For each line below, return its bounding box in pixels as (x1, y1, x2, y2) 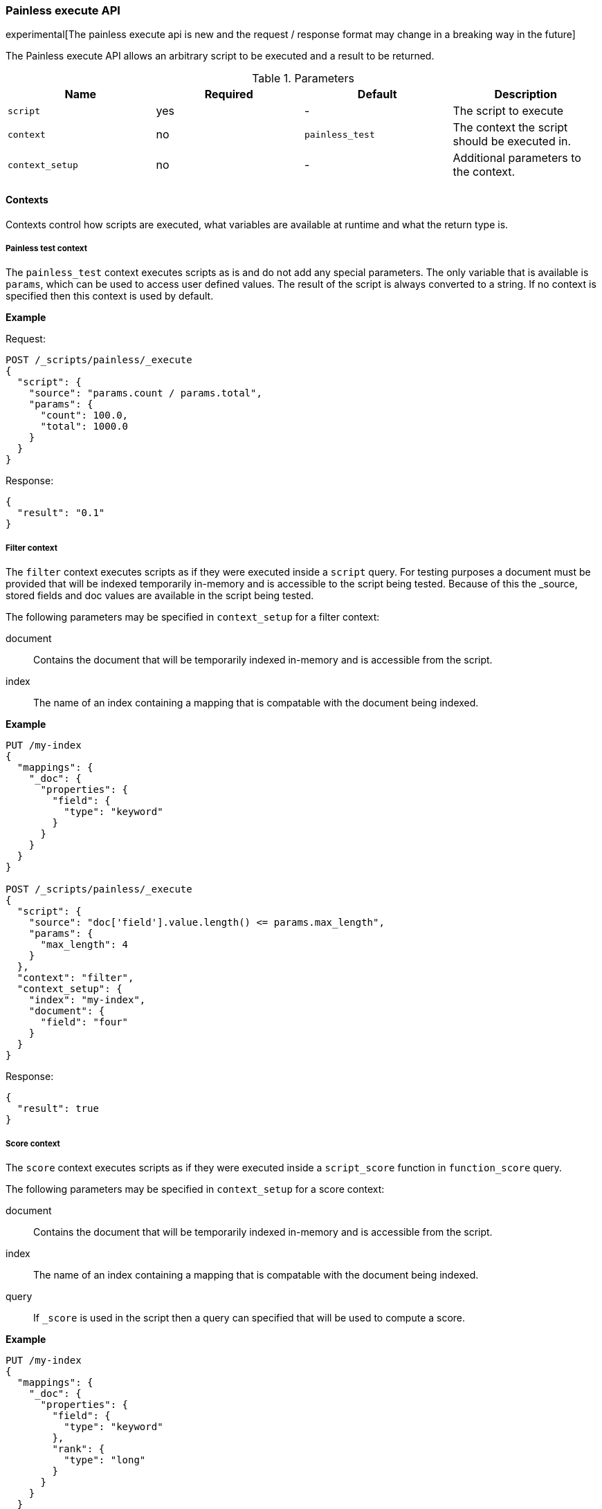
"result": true (17, 1103, 99, 1115)
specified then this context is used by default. (6, 290, 214, 302)
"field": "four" (40, 1016, 129, 1028)
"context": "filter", (17, 972, 134, 984)
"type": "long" (64, 1454, 146, 1465)
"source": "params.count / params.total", (28, 387, 262, 399)
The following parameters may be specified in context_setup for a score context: (6, 1182, 385, 1195)
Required (204, 87, 253, 102)
